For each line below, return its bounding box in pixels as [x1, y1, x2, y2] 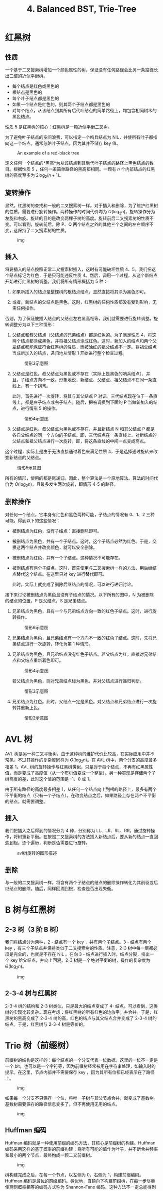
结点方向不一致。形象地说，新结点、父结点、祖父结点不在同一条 [25, 377, 153, 383]
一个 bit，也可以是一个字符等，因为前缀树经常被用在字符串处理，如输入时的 [5, 1063, 156, 1069]
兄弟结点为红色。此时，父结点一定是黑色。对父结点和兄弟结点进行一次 [12, 698, 153, 704]
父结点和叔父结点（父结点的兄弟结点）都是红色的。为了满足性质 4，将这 [12, 332, 157, 338]
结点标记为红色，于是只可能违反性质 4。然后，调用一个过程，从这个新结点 [9, 272, 158, 278]
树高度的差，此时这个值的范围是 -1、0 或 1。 [5, 776, 94, 782]
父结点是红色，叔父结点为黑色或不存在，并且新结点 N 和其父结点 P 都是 [12, 426, 155, 432]
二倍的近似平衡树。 [9, 73, 48, 79]
